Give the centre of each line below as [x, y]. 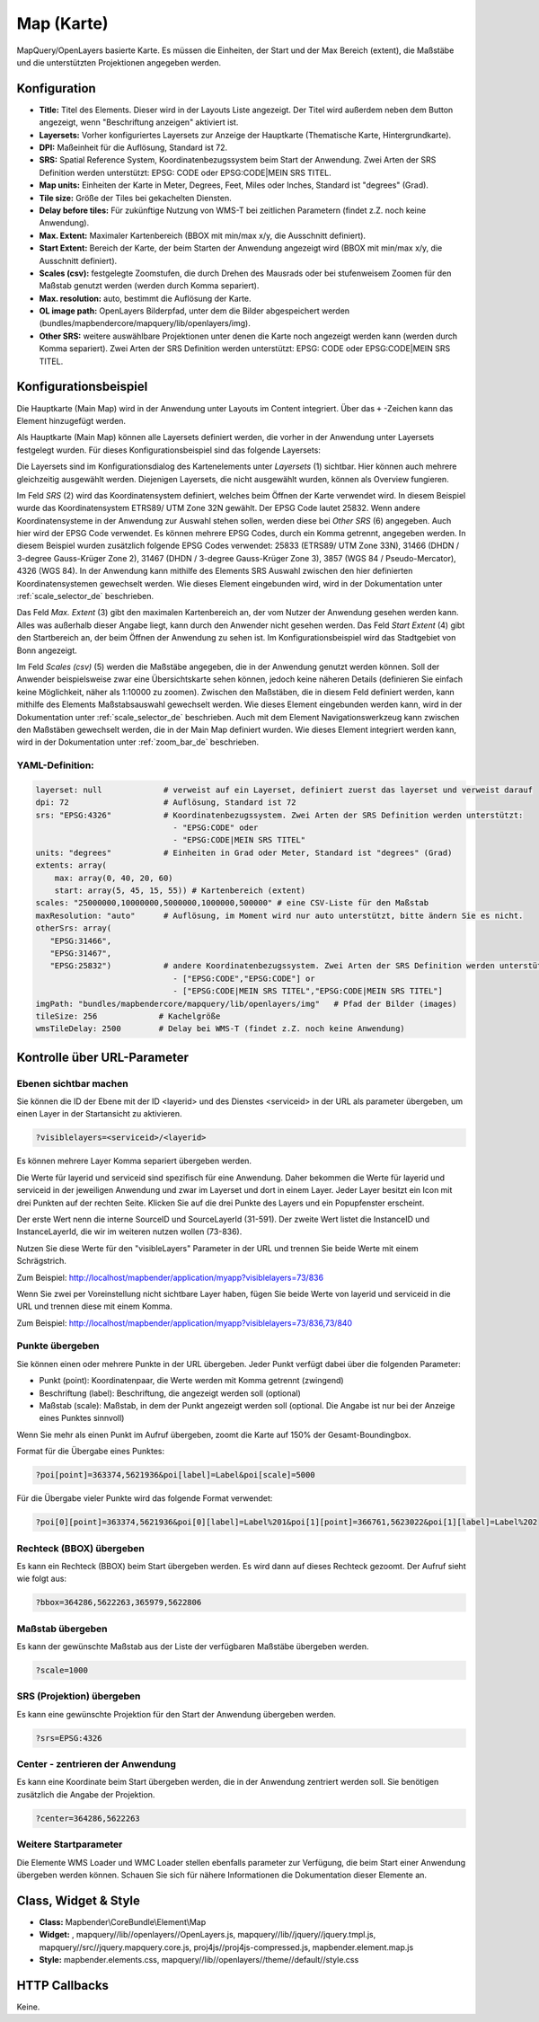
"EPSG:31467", [81, 953]
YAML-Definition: [55, 765]
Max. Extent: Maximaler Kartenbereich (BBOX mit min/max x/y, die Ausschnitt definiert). [203, 235]
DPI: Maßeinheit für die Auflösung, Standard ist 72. [133, 147]
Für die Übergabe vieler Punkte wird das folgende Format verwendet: [145, 1498]
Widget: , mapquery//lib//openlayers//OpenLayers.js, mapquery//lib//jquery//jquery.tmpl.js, [208, 1935]
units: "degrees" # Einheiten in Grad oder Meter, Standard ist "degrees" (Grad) [244, 852]
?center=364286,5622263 [88, 1818]
